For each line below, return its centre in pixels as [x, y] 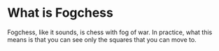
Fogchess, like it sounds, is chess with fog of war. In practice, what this [110, 32]
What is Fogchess [60, 13]
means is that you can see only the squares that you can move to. [102, 39]
